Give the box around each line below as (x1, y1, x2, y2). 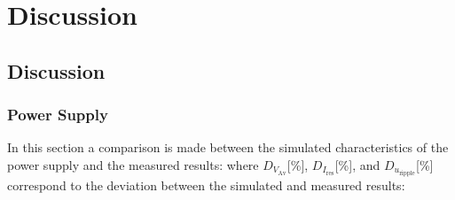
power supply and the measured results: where (7, 155, 259, 173)
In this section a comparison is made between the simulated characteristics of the (7, 138, 449, 157)
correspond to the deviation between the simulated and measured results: (7, 176, 405, 195)
